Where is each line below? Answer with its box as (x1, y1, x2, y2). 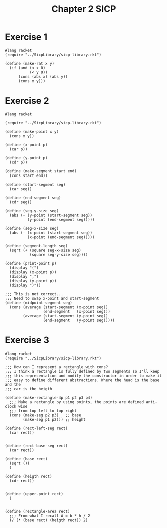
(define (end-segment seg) (5, 195, 61, 200)
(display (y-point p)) (9, 278, 57, 283)
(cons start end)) (9, 173, 48, 178)
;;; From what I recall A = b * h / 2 (9, 513, 91, 518)
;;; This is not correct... (5, 291, 64, 296)
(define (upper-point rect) (5, 491, 64, 496)
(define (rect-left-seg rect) (5, 426, 68, 431)
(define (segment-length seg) (5, 243, 68, 248)
